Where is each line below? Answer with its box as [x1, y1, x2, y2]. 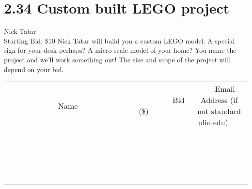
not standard [197, 105, 241, 117]
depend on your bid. [4, 64, 64, 74]
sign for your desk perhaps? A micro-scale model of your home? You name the [4, 45, 236, 55]
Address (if [201, 94, 238, 106]
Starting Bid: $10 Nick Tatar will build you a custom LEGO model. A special [4, 35, 235, 45]
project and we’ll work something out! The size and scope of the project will [4, 54, 230, 64]
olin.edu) [198, 116, 228, 128]
